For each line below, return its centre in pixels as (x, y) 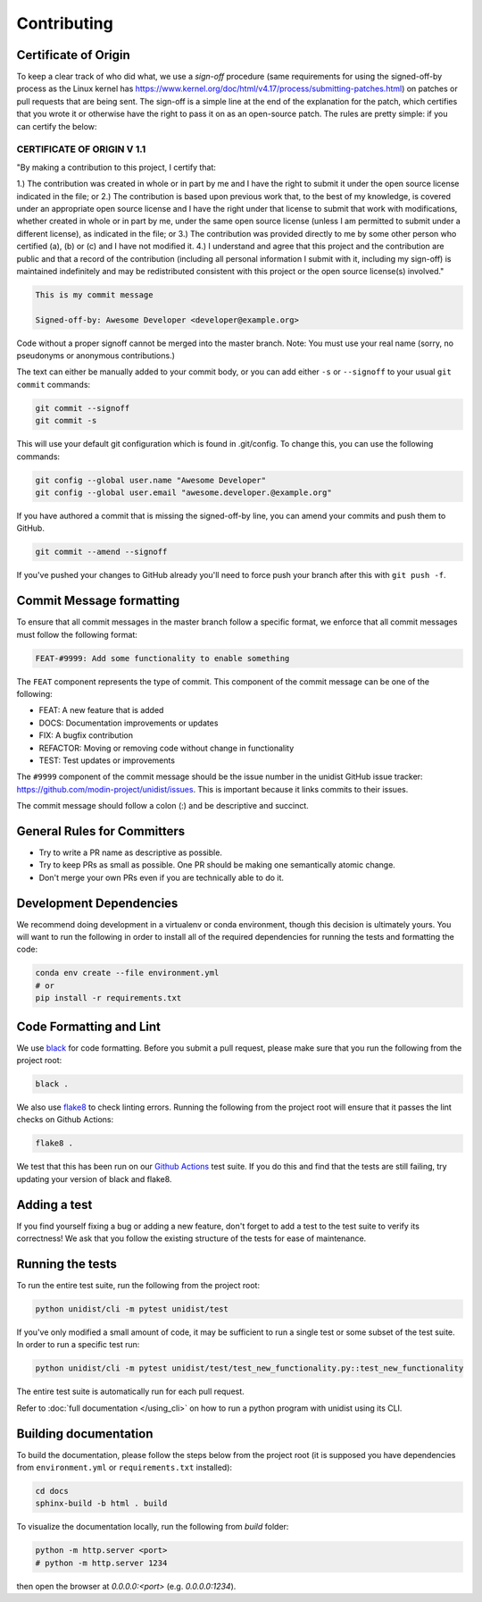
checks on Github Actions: (65, 1120)
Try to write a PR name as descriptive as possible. (131, 852)
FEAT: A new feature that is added (101, 710)
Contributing (65, 23)
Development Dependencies (97, 903)
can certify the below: (57, 126)
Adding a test (54, 1205)
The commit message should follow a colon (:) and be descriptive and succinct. (163, 806)
